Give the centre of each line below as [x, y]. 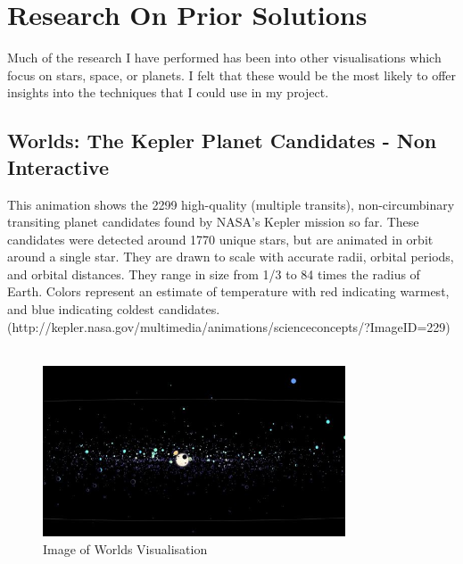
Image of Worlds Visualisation [125, 548]
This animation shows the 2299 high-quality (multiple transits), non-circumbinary [231, 204]
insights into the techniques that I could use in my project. [168, 92]
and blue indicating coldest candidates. [114, 309]
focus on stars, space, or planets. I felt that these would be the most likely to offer [232, 75]
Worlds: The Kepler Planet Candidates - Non [222, 141]
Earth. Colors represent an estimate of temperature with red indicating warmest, [228, 291]
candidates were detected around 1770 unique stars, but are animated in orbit [220, 239]
